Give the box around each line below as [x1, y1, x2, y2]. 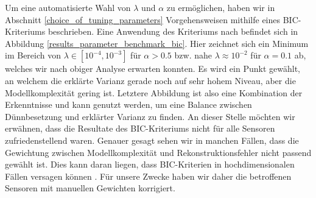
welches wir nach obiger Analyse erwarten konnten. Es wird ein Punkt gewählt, [5, 62, 300, 75]
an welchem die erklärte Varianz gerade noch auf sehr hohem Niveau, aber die [5, 74, 296, 87]
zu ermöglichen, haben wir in [166, 1, 275, 13]
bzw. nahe [174, 49, 212, 62]
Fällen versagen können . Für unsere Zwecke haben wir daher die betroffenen [5, 169, 292, 182]
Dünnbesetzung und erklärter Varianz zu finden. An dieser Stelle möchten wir [5, 110, 295, 122]
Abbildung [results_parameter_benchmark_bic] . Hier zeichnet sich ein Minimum [5, 37, 309, 49]
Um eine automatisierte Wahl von [5, 1, 131, 13]
